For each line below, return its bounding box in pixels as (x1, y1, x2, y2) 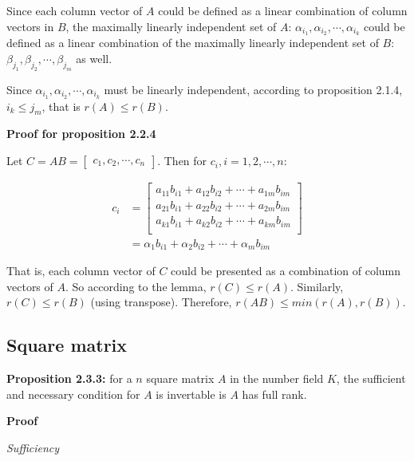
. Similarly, (290, 278, 344, 294)
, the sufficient (336, 370, 406, 387)
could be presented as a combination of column (171, 262, 401, 279)
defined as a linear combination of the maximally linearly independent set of (6, 34, 379, 51)
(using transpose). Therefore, (90, 294, 232, 310)
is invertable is (156, 385, 227, 402)
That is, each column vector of (6, 262, 156, 279)
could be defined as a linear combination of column (158, 2, 408, 18)
